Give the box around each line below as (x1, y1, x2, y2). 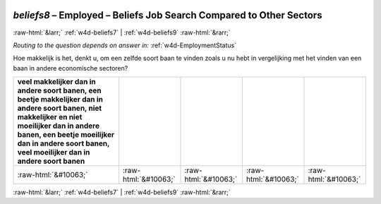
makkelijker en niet (17, 112, 83, 122)
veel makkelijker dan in (17, 77, 97, 87)
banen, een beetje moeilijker (17, 130, 115, 140)
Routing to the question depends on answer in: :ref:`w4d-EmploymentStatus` (13, 41, 236, 49)
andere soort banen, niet (17, 103, 102, 113)
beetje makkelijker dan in (17, 95, 104, 104)
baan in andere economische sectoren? (13, 64, 128, 72)
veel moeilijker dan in (17, 148, 90, 157)
